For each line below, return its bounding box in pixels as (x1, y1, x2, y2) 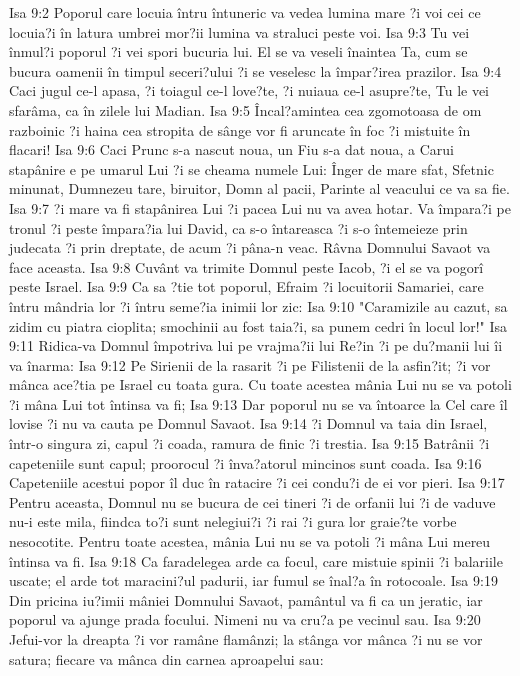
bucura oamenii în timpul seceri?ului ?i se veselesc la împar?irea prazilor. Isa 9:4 (9, 60, 502, 81)
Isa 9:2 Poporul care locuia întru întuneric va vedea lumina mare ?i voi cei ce (9, 2, 481, 22)
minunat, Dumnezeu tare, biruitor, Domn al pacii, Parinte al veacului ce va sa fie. (9, 178, 510, 199)
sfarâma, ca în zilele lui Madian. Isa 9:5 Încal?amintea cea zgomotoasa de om (9, 99, 482, 120)
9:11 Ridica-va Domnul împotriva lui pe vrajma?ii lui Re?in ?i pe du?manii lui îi (9, 335, 503, 356)
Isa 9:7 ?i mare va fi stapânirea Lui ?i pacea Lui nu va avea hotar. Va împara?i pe (9, 197, 511, 218)
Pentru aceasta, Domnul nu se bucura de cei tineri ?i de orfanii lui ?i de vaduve (9, 491, 496, 512)
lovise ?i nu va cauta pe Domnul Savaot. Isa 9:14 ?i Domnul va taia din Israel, (9, 413, 488, 434)
